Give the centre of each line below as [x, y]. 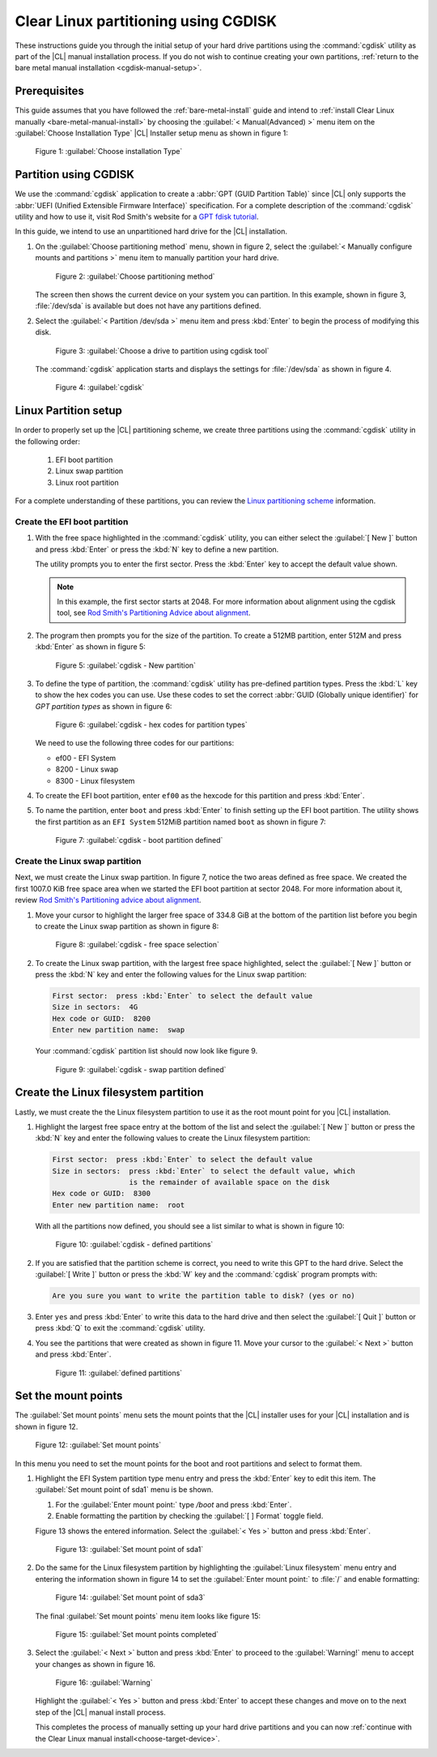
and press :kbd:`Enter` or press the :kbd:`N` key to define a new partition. [157, 549]
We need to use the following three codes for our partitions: [135, 743]
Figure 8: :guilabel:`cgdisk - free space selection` [138, 945]
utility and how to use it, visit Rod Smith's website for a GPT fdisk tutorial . [137, 217]
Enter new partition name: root [119, 1205]
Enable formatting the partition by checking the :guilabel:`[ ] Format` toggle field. [189, 1516]
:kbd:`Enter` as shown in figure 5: [90, 647]
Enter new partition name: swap [119, 1030]
